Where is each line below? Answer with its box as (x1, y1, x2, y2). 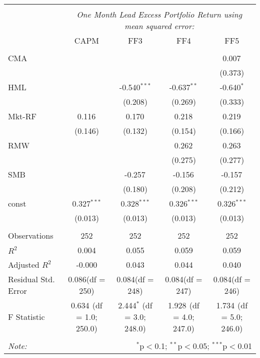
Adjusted (8, 259, 39, 270)
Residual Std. (8, 273, 55, 285)
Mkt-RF (8, 110, 36, 122)
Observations (8, 230, 53, 241)
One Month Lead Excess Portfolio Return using (76, 9, 242, 20)
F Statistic (8, 311, 45, 322)
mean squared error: (124, 20, 194, 32)
